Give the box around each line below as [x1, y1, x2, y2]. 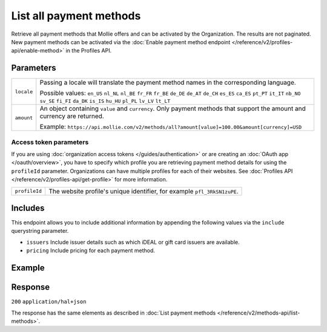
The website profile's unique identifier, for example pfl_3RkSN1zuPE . [48, 187, 239, 195]
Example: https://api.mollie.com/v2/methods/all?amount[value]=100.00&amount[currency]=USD [39, 123, 302, 131]
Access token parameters [11, 138, 89, 146]
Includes [11, 203, 45, 213]
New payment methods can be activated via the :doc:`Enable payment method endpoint [11, 38, 231, 45]
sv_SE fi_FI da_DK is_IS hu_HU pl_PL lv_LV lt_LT [39, 98, 171, 105]
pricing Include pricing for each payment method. [26, 247, 156, 254]
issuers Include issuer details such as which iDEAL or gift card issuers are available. [26, 238, 240, 246]
